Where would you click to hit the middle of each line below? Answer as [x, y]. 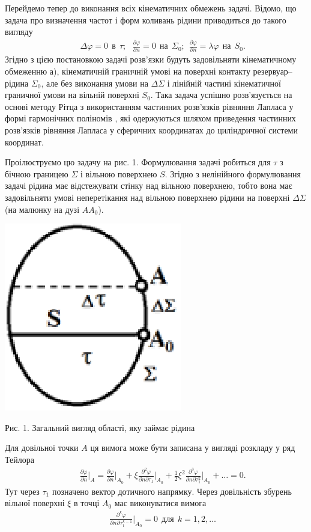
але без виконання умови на [97, 83]
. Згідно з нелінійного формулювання [233, 173]
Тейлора [20, 459]
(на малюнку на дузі [42, 209]
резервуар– [273, 71]
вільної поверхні [35, 503]
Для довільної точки [42, 448]
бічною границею [37, 173]
